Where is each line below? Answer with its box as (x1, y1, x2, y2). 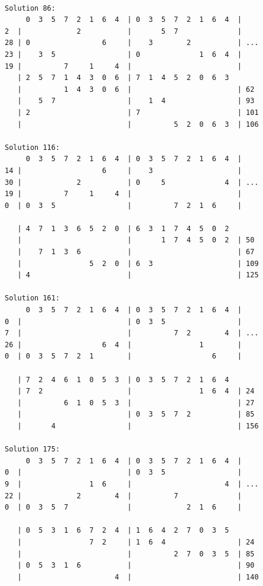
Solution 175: (5, 445, 60, 454)
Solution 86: (5, 4, 56, 12)
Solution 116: (5, 143, 60, 152)
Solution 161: (5, 294, 60, 303)
